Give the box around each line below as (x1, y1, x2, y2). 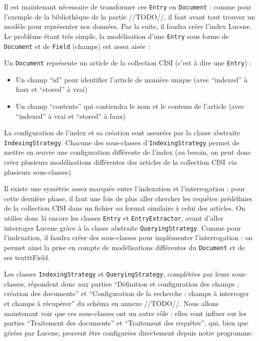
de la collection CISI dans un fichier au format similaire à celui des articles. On (4, 203, 246, 213)
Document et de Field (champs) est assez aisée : (4, 40, 150, 51)
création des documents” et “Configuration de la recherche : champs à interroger (4, 288, 250, 299)
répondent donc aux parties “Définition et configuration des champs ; (28, 278, 240, 289)
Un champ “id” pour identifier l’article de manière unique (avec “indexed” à (15, 74, 248, 84)
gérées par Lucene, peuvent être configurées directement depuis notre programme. (4, 327, 254, 338)
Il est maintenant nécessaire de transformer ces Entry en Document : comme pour (4, 1, 252, 11)
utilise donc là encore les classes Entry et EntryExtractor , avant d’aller (4, 213, 224, 223)
